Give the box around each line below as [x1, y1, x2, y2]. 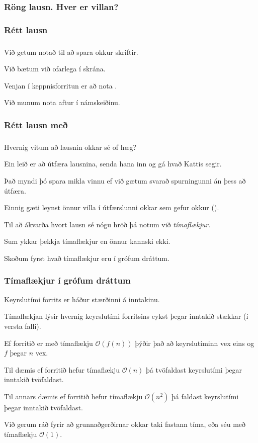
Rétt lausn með [4, 118, 68, 131]
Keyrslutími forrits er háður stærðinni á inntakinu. [4, 294, 160, 304]
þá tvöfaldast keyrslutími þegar [146, 364, 242, 375]
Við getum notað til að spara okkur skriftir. [4, 46, 138, 57]
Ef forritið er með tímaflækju [4, 337, 93, 348]
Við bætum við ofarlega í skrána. [4, 63, 106, 74]
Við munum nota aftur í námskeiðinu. [4, 97, 120, 108]
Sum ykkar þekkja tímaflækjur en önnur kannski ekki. [4, 236, 170, 246]
